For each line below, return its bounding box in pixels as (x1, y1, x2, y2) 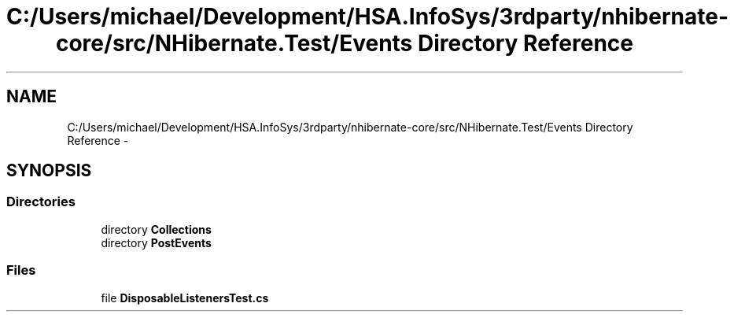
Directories (6, 194, 76, 210)
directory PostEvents (101, 235, 212, 250)
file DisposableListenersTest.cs (101, 290, 269, 305)
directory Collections (101, 222, 212, 236)
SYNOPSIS (6, 161, 92, 181)
